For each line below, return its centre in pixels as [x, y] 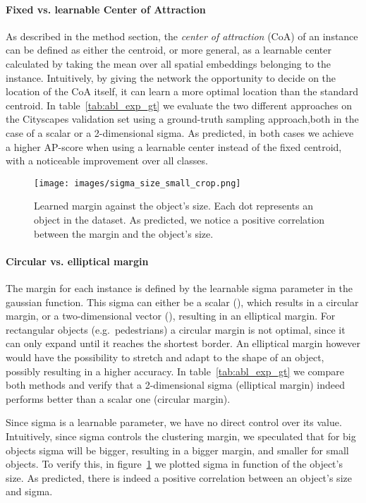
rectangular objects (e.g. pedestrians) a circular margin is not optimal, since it [176, 329]
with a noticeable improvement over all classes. [107, 160]
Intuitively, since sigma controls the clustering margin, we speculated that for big [181, 436]
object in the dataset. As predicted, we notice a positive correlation [179, 219]
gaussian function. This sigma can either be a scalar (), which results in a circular [182, 302]
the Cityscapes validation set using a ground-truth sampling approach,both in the [182, 119]
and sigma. [29, 491]
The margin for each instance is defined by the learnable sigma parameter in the [179, 287]
